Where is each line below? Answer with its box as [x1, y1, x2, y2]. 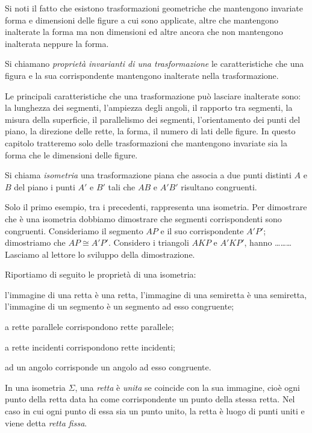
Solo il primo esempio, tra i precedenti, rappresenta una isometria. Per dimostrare [5, 201, 307, 213]
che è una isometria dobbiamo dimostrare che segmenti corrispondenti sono [5, 212, 282, 225]
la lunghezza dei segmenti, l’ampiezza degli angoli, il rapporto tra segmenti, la [5, 101, 293, 114]
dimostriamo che [5, 236, 66, 249]
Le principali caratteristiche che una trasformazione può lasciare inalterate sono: [5, 89, 301, 102]
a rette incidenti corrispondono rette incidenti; [5, 340, 175, 353]
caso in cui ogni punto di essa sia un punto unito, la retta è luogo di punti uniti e [5, 405, 305, 417]
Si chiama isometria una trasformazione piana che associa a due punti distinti [5, 169, 292, 181]
